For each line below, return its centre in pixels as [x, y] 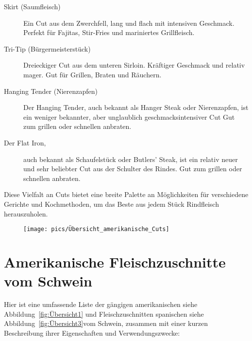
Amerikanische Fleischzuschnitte [115, 261]
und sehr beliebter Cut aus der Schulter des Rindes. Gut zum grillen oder [133, 169]
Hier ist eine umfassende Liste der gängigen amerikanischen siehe [101, 304]
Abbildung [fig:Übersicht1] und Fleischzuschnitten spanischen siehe [104, 314]
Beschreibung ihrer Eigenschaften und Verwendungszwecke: [92, 332]
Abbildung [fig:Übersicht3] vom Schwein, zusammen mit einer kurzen [106, 323]
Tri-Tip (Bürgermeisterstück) [47, 48]
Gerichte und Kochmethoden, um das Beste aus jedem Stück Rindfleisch [111, 204]
